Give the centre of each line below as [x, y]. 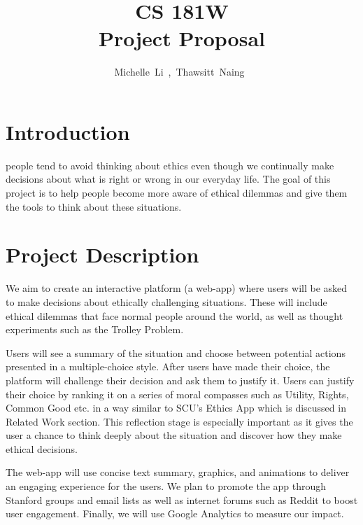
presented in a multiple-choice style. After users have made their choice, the [168, 366]
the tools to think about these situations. [94, 206]
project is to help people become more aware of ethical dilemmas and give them [177, 193]
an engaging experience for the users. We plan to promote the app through [166, 486]
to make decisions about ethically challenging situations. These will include [166, 301]
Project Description [102, 254]
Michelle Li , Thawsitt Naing [179, 72]
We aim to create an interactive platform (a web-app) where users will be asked [177, 288]
